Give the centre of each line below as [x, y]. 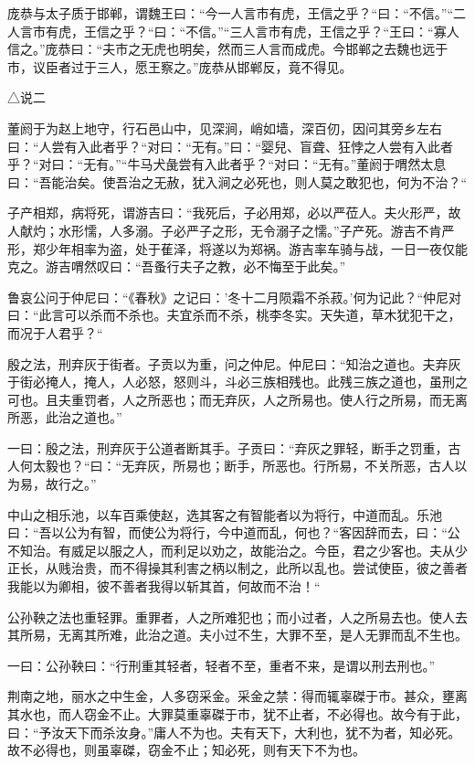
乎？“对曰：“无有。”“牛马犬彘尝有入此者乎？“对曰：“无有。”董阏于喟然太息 [227, 164]
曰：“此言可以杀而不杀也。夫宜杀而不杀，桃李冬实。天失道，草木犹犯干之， [234, 315]
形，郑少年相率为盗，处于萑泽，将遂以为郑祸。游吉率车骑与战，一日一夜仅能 [237, 248]
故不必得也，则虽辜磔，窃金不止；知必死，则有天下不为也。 [186, 750]
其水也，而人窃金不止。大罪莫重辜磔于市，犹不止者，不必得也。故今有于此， [237, 714]
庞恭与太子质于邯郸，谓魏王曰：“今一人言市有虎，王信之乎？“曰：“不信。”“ [231, 13]
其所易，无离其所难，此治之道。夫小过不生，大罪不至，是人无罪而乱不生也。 [237, 635]
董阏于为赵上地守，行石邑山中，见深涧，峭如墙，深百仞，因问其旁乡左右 [225, 127]
